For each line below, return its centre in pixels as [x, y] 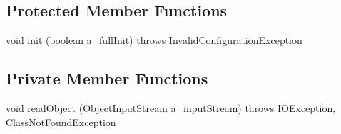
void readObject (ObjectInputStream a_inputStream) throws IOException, [171, 108]
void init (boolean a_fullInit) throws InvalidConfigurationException [154, 40]
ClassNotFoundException [61, 122]
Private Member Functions [107, 78]
